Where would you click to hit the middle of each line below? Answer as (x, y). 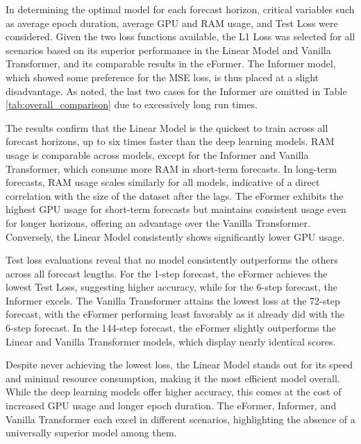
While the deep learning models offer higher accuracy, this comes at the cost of (174, 392)
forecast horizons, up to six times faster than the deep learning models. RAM (170, 141)
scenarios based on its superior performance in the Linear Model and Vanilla (168, 50)
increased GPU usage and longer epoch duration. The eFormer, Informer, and (171, 405)
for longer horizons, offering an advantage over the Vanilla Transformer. (158, 222)
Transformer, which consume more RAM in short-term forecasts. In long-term (171, 168)
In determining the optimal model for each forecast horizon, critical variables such (180, 9)
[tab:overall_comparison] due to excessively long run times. (132, 104)
